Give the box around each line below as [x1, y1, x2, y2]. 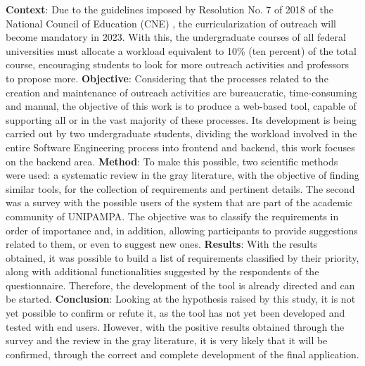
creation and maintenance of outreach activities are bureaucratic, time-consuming [6, 84, 357, 99]
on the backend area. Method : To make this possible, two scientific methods [6, 153, 338, 168]
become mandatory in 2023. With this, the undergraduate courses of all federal [6, 30, 346, 44]
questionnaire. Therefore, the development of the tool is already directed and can [6, 277, 355, 292]
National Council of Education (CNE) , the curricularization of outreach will [6, 15, 337, 30]
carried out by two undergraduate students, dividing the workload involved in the [6, 126, 357, 141]
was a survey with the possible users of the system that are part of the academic [6, 195, 353, 210]
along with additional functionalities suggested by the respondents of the [6, 264, 319, 279]
